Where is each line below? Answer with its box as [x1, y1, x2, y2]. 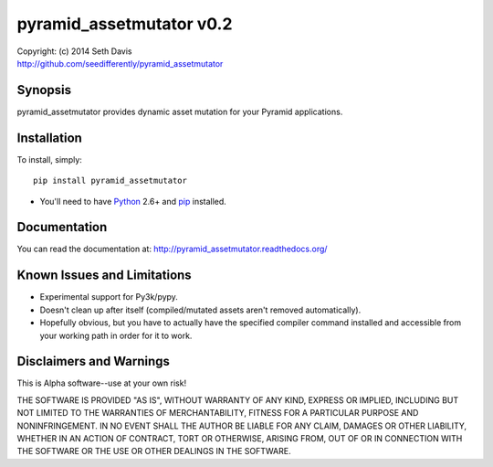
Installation [16, 130, 82, 145]
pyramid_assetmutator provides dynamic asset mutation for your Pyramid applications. [16, 106, 343, 117]
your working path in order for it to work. [39, 330, 193, 341]
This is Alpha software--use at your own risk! [16, 377, 187, 388]
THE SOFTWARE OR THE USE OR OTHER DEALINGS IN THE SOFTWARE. [16, 446, 291, 457]
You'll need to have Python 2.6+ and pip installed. [39, 196, 227, 207]
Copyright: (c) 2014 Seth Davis [16, 46, 132, 57]
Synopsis [16, 82, 72, 98]
